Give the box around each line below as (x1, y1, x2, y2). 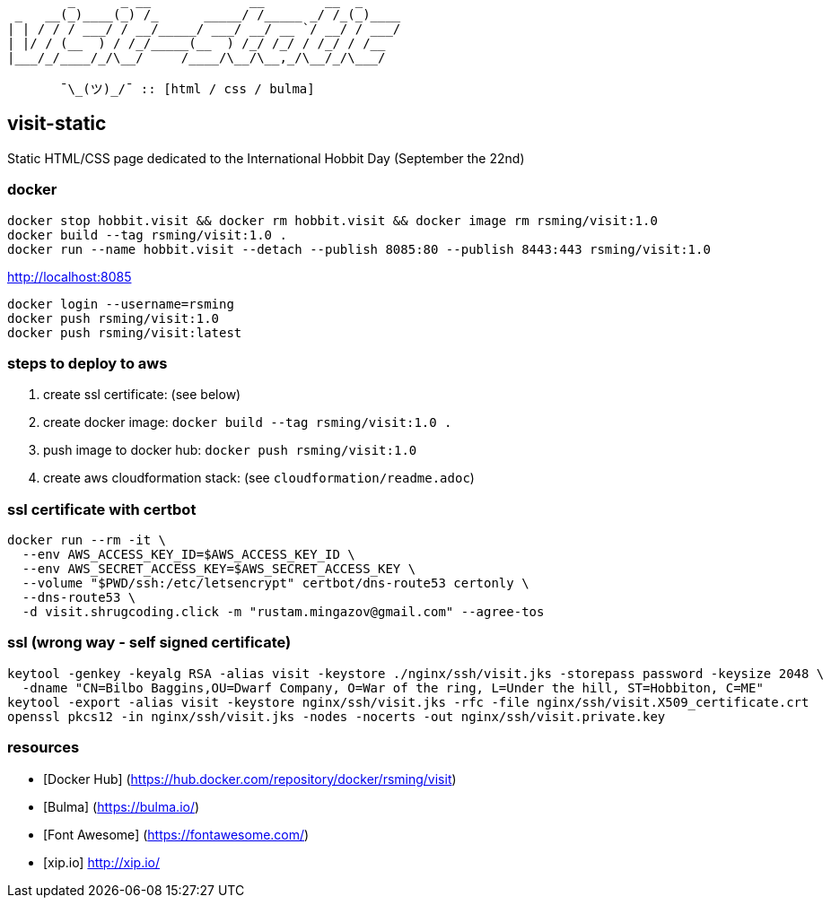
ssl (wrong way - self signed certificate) (7, 633, 292, 652)
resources (7, 738, 80, 757)
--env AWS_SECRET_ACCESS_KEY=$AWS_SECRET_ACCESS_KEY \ (22, 561, 416, 577)
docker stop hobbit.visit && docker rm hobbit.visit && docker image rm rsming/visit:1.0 (7, 213, 658, 228)
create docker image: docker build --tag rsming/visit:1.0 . (43, 414, 452, 431)
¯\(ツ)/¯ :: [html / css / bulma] (60, 82, 315, 96)
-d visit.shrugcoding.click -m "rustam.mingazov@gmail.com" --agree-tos (22, 605, 545, 620)
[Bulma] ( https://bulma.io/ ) (43, 798, 200, 814)
